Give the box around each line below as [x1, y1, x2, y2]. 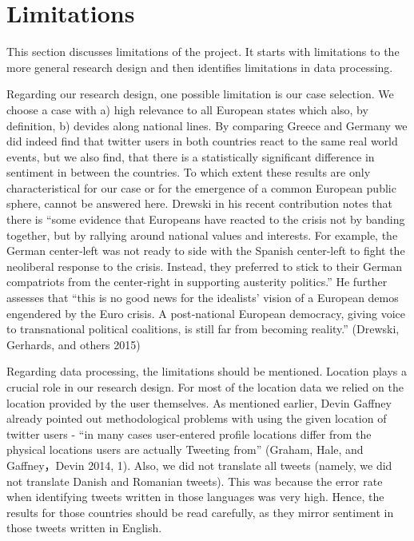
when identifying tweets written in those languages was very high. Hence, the [6, 488, 384, 505]
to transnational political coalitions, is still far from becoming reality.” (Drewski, [6, 320, 400, 337]
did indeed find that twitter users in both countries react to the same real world [6, 133, 398, 149]
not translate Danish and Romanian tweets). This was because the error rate [6, 472, 383, 489]
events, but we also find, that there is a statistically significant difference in [6, 148, 375, 165]
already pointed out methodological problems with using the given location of [6, 410, 387, 427]
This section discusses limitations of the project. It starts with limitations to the [6, 43, 400, 60]
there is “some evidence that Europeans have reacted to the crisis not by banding [6, 211, 405, 228]
